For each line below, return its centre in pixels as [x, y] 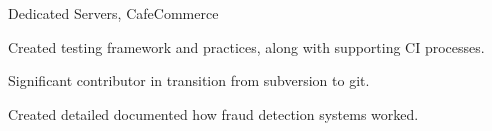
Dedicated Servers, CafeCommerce [113, 13]
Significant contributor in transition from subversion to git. [189, 80]
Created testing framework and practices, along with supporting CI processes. [246, 46]
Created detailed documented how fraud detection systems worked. [213, 113]
